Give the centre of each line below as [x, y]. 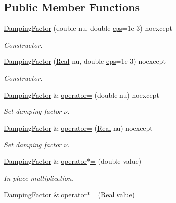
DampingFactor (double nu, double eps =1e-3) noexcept [88, 28]
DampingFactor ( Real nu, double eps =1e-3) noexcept [85, 61]
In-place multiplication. [39, 178]
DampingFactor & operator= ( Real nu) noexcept [78, 127]
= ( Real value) [113, 194]
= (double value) [116, 161]
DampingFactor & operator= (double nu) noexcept [82, 94]
